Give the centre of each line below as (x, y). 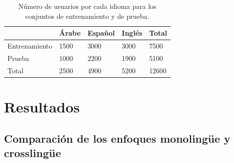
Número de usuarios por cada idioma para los (87, 6)
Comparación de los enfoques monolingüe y (117, 138)
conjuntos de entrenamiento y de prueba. (87, 16)
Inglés (132, 33)
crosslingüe (33, 152)
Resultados (42, 107)
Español (101, 33)
